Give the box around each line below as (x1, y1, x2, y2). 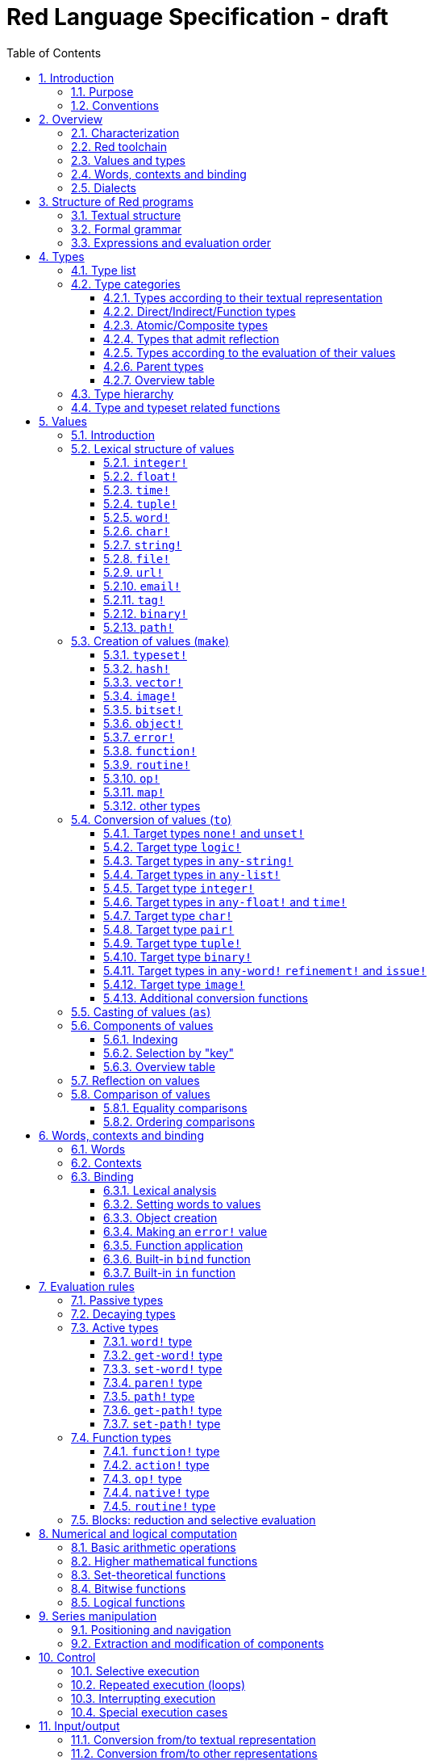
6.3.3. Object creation (103, 1210, 218, 1225)
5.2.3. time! (103, 482, 170, 497)
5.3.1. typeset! (103, 647, 187, 662)
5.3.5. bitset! (103, 702, 183, 717)
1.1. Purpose (71, 84, 134, 99)
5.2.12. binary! (103, 606, 188, 620)
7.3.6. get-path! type (103, 1402, 223, 1417)
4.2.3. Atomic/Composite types (103, 317, 269, 332)
